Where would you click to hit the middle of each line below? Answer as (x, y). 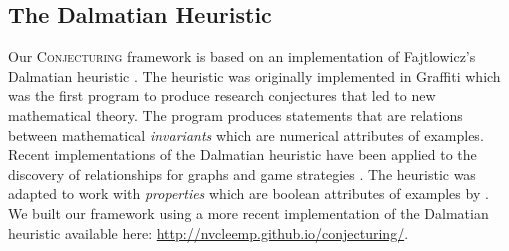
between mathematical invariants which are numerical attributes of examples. (246, 134)
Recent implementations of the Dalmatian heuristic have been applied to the (242, 154)
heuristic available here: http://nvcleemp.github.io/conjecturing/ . (208, 232)
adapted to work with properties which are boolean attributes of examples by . (248, 193)
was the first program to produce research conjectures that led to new (222, 95)
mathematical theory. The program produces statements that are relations (235, 114)
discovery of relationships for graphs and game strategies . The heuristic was (242, 173)
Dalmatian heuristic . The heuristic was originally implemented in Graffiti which (254, 75)
